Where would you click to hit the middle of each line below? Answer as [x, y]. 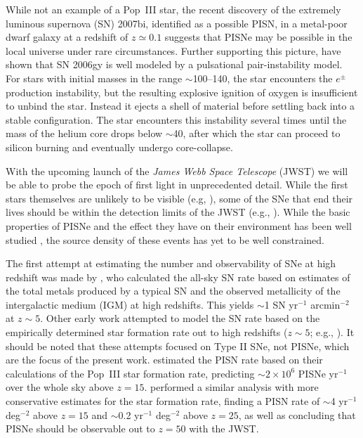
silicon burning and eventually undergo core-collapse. [119, 147]
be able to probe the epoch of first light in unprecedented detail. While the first [177, 185]
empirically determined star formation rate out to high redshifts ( [147, 332]
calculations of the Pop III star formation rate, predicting [130, 373]
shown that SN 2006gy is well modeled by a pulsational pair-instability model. [174, 64]
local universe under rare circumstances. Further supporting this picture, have [173, 50]
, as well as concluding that [297, 414]
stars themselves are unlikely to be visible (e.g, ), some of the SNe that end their [179, 198]
